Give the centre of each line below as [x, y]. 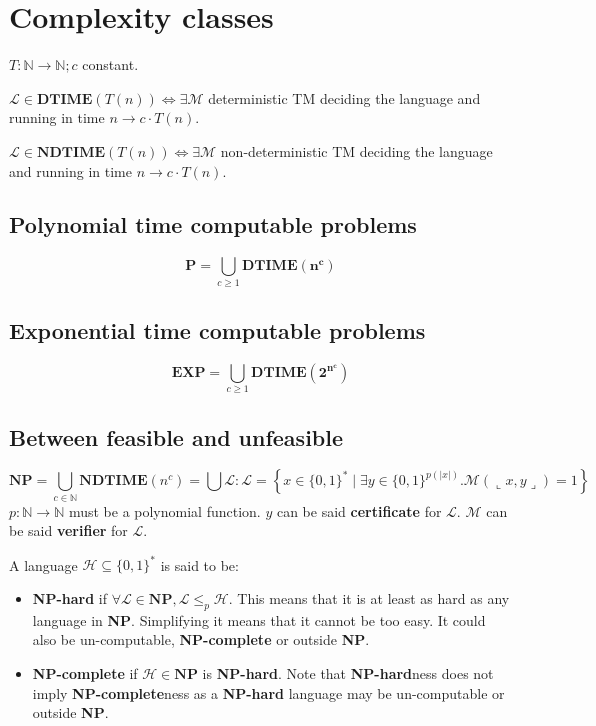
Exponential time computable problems [217, 330]
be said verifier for [68, 530]
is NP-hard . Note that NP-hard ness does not [348, 672]
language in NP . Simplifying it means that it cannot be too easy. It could [259, 619]
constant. [110, 64]
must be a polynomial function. [164, 510]
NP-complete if [85, 672]
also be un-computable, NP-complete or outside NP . [201, 639]
